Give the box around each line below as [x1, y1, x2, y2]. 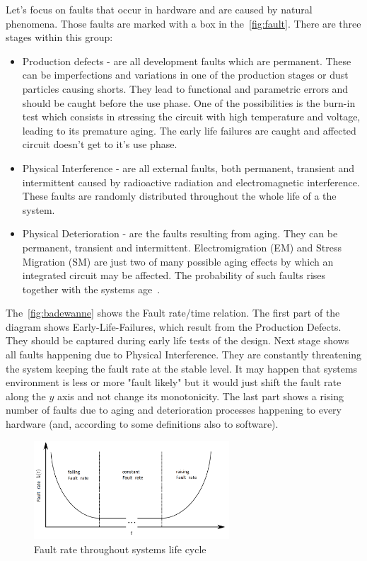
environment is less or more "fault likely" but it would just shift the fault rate [6, 375, 342, 390]
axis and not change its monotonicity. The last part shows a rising [57, 388, 344, 403]
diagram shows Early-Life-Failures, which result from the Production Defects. [6, 319, 342, 334]
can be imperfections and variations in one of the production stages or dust [22, 67, 349, 82]
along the [6, 388, 46, 403]
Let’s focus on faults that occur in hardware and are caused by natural [6, 2, 313, 16]
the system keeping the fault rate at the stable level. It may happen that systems [6, 361, 358, 375]
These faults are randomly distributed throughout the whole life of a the [22, 188, 337, 203]
